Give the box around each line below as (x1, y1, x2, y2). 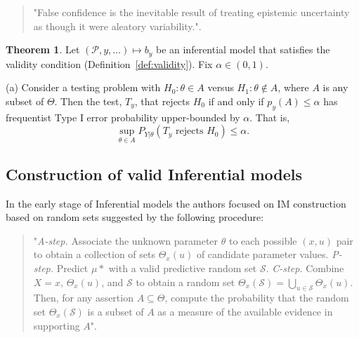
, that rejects (134, 93, 190, 108)
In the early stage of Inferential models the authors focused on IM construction (6, 196, 346, 210)
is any (322, 80, 348, 95)
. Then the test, (54, 93, 122, 108)
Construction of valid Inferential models (6, 163, 303, 184)
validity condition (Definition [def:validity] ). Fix (6, 56, 213, 71)
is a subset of (87, 304, 144, 318)
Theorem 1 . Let (6, 42, 80, 57)
